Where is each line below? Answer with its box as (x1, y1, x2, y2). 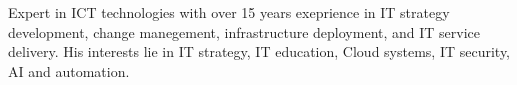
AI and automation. (8, 60, 130, 81)
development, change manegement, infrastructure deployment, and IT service (8, 21, 481, 42)
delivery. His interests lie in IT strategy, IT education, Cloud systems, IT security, (8, 41, 511, 62)
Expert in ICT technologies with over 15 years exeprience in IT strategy (8, 2, 450, 22)
